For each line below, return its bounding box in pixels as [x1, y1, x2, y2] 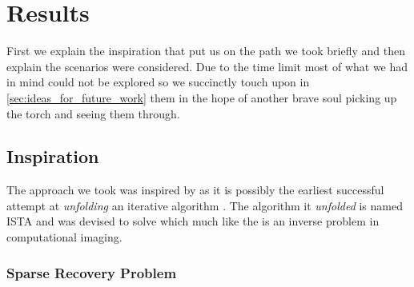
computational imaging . [6, 229, 123, 245]
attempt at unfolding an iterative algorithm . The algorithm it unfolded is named [6, 197, 403, 213]
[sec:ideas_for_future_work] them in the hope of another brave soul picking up [6, 89, 397, 106]
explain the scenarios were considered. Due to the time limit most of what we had [6, 58, 408, 74]
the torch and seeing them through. [6, 105, 180, 122]
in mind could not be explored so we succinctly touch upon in [6, 74, 310, 90]
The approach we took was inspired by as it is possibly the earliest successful [6, 181, 384, 198]
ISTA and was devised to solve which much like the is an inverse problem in [6, 213, 380, 229]
